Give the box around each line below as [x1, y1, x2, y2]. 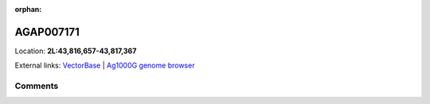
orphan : [14, 5, 42, 13]
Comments [14, 80, 59, 91]
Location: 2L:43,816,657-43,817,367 [14, 46, 137, 56]
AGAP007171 [14, 25, 80, 39]
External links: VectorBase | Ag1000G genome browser [14, 60, 195, 71]
